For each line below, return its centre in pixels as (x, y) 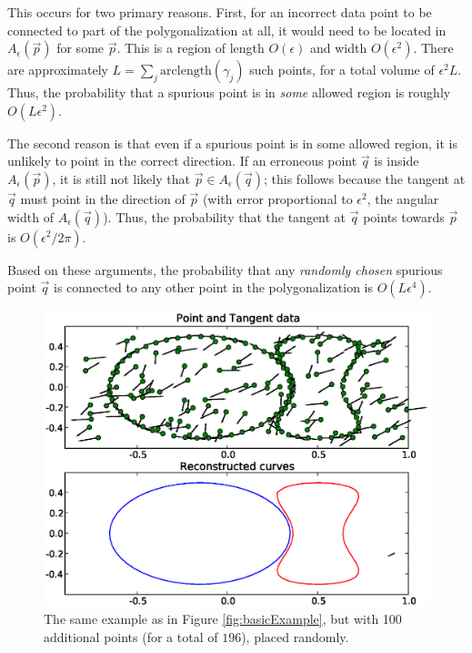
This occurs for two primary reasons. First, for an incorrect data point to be (220, 12)
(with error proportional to (277, 198)
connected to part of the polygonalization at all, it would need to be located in (227, 30)
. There (433, 48)
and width (338, 48)
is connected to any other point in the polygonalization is (214, 287)
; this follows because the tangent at (365, 178)
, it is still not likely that (121, 178)
